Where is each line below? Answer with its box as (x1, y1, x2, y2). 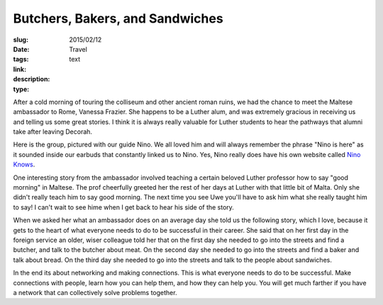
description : (13, 75, 50, 84)
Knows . (13, 160, 35, 169)
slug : (13, 35, 28, 44)
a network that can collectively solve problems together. (13, 288, 177, 297)
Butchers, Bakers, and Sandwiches (13, 11, 223, 26)
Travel (69, 45, 88, 53)
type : (13, 85, 30, 93)
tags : (13, 55, 29, 64)
